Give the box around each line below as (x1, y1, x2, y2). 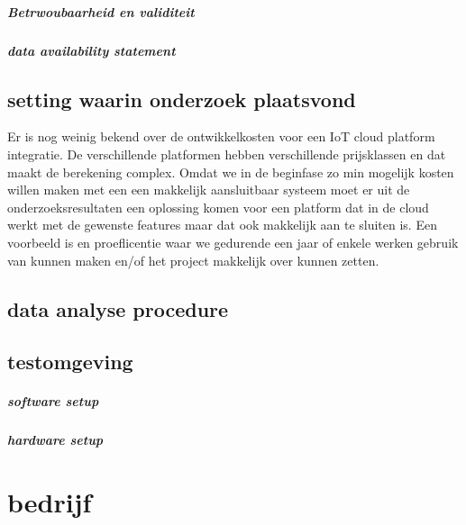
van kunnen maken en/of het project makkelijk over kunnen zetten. (7, 250, 379, 269)
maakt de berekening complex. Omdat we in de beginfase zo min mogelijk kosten (7, 162, 454, 181)
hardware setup (7, 430, 104, 449)
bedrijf (7, 484, 92, 520)
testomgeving (7, 348, 133, 376)
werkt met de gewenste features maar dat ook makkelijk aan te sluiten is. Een (7, 215, 437, 234)
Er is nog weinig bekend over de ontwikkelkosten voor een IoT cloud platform (7, 127, 435, 146)
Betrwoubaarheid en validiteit (7, 2, 195, 21)
